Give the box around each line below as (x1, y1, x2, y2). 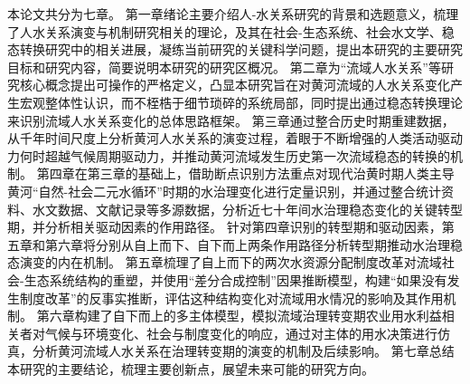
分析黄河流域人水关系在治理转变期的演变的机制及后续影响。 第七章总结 (32, 341, 455, 360)
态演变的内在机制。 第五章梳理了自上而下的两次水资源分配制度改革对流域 (7, 253, 442, 272)
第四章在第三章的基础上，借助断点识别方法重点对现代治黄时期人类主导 (36, 164, 455, 183)
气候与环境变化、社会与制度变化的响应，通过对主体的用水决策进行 (44, 323, 437, 342)
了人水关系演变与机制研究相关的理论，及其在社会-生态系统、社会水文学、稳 (7, 22, 455, 41)
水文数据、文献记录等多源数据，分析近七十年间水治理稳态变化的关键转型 (32, 199, 463, 218)
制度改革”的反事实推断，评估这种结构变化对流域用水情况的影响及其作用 (19, 288, 444, 307)
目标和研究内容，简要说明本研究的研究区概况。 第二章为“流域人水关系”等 (7, 57, 441, 76)
